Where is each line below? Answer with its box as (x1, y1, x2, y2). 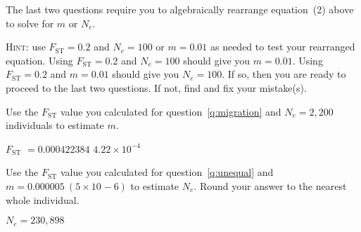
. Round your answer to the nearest (194, 178, 347, 193)
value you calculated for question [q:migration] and (61, 104, 281, 118)
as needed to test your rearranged (210, 39, 355, 54)
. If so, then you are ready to (222, 67, 346, 81)
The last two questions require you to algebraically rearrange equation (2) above (6, 2, 354, 16)
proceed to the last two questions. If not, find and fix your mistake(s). (6, 80, 307, 95)
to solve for (6, 15, 54, 30)
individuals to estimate (6, 118, 104, 132)
